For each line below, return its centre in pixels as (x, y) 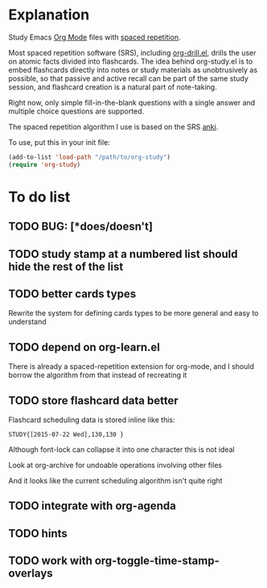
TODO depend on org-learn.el (84, 347)
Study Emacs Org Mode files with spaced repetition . (94, 37)
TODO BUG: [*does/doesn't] (80, 227)
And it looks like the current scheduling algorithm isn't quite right (115, 481)
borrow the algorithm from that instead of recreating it (98, 375)
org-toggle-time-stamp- (157, 561)
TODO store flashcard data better (93, 400)
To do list (39, 197)
